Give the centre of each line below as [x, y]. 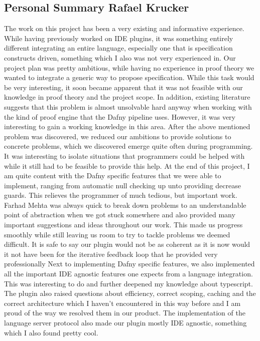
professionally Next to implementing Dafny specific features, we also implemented [129, 264]
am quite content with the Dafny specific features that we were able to [113, 176]
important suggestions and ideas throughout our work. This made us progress [123, 225]
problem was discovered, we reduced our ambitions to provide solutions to [118, 136]
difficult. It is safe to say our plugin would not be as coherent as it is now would [127, 244]
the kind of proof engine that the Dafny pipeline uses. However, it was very [120, 116]
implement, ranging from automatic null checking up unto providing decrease [122, 185]
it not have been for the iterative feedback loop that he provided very [111, 254]
